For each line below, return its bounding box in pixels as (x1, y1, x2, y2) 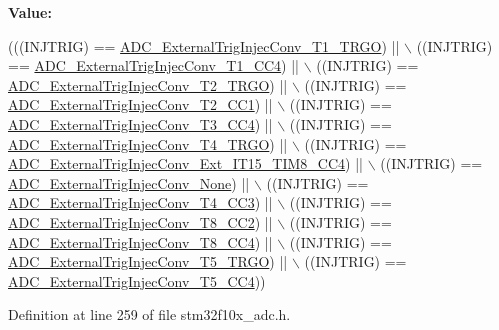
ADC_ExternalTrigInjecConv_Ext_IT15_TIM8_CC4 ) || (8, 153, 363, 174)
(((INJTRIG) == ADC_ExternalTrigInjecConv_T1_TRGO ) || (8, 35, 400, 56)
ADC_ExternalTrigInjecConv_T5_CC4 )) (8, 270, 266, 291)
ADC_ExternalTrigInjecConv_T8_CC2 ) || (8, 211, 273, 232)
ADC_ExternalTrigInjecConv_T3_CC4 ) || (8, 113, 273, 134)
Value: (8, 2, 52, 22)
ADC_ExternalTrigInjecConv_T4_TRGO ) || (8, 133, 288, 154)
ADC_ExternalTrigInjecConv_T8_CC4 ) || (8, 231, 273, 252)
